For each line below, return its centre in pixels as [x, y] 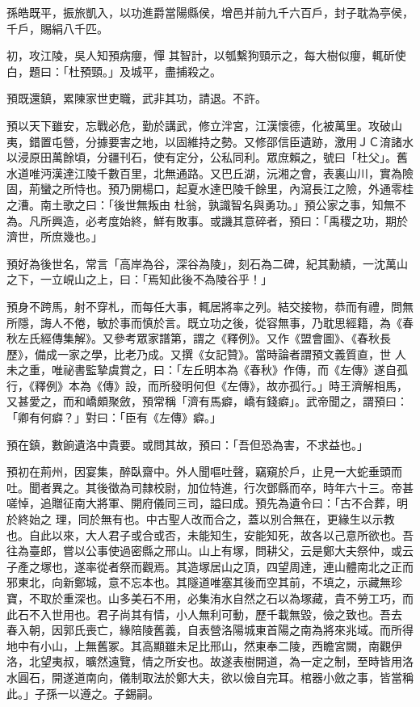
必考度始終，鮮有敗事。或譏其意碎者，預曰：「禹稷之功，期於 [246, 220]
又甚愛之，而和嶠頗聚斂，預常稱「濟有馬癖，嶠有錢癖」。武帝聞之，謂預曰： [207, 401]
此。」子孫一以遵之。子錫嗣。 [83, 693]
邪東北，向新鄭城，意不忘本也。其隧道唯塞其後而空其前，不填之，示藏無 [199, 582]
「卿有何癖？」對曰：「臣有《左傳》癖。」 [114, 417]
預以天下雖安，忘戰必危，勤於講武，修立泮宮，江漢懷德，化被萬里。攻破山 [204, 125]
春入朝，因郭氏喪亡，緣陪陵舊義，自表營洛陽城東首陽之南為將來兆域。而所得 [210, 630]
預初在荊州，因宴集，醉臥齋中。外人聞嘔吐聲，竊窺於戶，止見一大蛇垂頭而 [204, 471]
